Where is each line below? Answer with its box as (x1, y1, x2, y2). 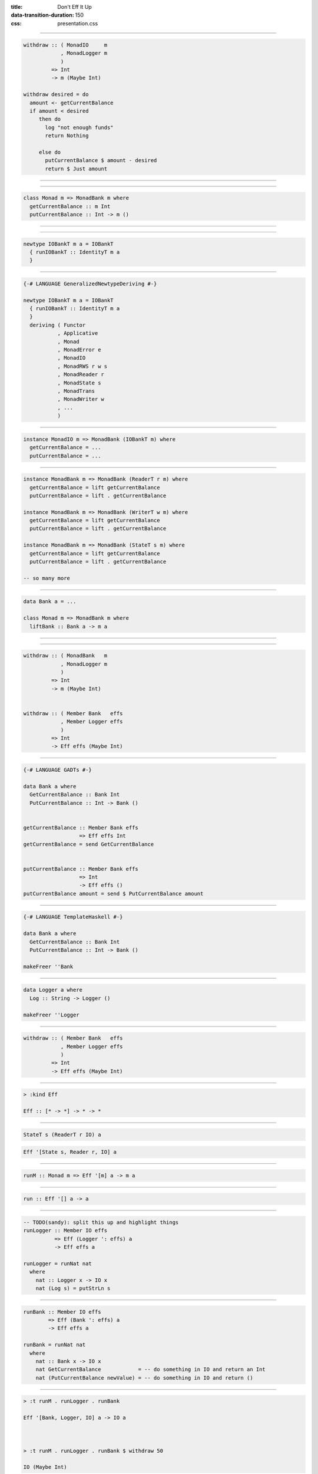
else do (38, 149, 61, 156)
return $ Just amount (45, 165, 108, 172)
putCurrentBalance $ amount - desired (45, 157, 157, 164)
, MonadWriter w (57, 396, 104, 403)
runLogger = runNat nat (23, 1260, 92, 1267)
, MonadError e (57, 347, 101, 353)
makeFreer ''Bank (23, 963, 74, 970)
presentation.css (57, 19, 98, 27)
